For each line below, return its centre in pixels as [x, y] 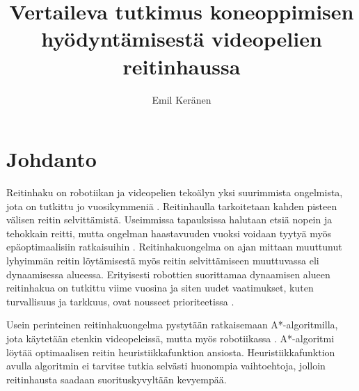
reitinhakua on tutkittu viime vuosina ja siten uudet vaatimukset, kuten [160, 288]
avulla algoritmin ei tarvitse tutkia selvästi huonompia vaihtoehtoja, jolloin [166, 366]
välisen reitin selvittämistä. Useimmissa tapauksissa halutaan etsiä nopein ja [169, 220]
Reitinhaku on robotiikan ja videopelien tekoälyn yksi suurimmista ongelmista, [175, 192]
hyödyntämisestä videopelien [182, 39]
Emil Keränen [182, 99]
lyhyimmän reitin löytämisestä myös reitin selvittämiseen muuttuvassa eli [163, 260]
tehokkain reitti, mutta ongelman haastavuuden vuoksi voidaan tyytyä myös [169, 233]
